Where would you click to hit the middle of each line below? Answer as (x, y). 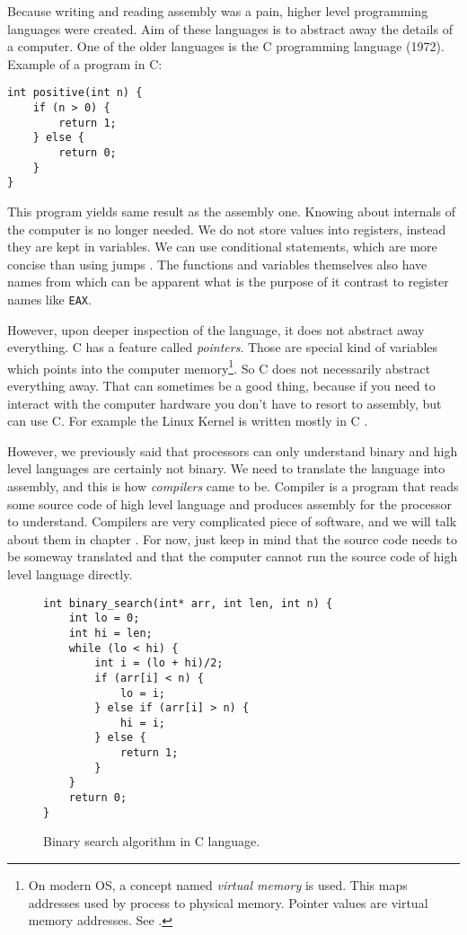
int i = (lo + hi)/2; (159, 663)
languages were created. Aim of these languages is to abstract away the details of (230, 28)
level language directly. (70, 573)
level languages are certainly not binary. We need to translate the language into (226, 468)
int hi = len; (110, 633)
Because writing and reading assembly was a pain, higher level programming (218, 11)
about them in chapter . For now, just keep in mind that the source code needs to (233, 538)
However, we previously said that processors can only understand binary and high (233, 450)
